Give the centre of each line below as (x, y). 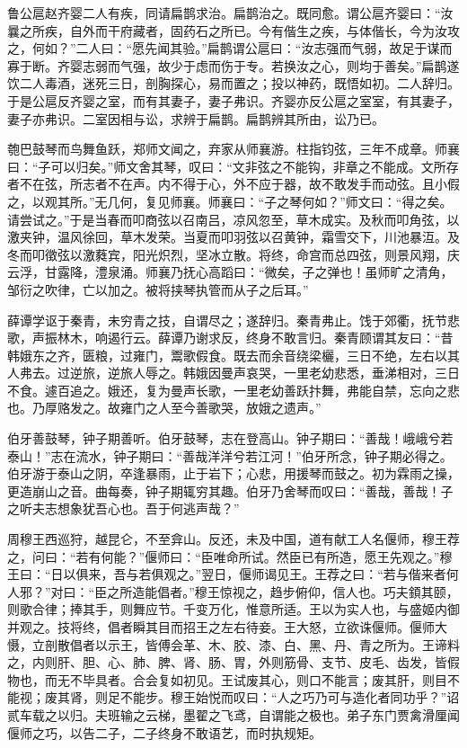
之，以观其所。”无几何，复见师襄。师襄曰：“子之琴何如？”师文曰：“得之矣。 (230, 201)
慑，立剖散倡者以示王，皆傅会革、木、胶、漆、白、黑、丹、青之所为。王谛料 (233, 644)
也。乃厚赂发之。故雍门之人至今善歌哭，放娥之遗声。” (164, 408)
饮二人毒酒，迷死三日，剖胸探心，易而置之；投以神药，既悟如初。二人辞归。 (233, 83)
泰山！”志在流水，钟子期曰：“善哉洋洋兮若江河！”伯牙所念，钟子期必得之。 (230, 455)
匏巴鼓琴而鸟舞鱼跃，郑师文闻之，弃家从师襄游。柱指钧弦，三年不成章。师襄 (233, 149)
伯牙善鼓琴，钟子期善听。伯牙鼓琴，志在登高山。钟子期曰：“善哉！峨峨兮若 (230, 438)
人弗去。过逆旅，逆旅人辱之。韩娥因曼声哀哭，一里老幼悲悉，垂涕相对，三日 (233, 373)
